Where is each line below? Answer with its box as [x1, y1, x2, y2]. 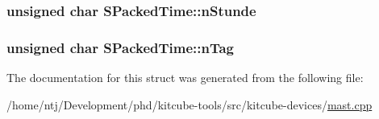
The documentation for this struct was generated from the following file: [6, 69, 364, 86]
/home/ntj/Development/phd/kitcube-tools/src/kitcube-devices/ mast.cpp [6, 96, 373, 113]
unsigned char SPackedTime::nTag [6, 37, 235, 57]
